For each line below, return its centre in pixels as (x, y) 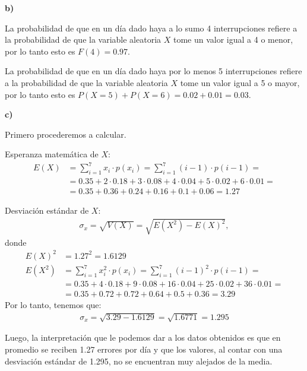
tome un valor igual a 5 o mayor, (240, 82)
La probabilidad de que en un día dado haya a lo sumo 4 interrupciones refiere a (151, 28)
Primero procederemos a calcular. (66, 134)
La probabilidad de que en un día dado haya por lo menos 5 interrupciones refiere (153, 71)
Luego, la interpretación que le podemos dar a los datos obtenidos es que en (143, 337)
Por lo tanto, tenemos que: (53, 305)
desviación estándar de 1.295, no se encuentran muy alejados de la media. (139, 361)
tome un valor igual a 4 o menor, (233, 39)
